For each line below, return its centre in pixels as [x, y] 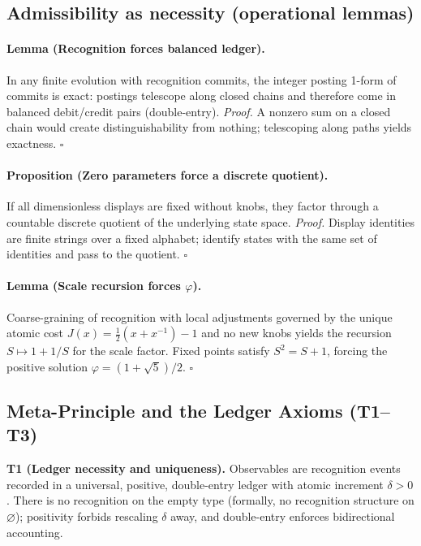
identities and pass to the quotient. [93, 254]
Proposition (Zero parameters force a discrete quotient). [168, 175]
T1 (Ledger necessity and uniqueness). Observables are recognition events [204, 468]
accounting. [35, 532]
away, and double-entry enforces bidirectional [283, 516]
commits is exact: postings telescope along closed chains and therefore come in [202, 95]
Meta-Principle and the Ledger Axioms [175, 411]
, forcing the [357, 351]
